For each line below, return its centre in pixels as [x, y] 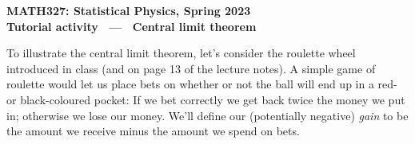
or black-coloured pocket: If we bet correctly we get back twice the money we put [206, 99]
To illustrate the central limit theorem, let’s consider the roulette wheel [181, 53]
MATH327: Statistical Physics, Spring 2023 [129, 10]
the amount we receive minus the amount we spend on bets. [153, 131]
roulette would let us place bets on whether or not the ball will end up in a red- [202, 84]
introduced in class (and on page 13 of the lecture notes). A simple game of [191, 68]
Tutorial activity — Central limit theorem [132, 26]
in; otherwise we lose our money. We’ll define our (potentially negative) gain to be [207, 115]
